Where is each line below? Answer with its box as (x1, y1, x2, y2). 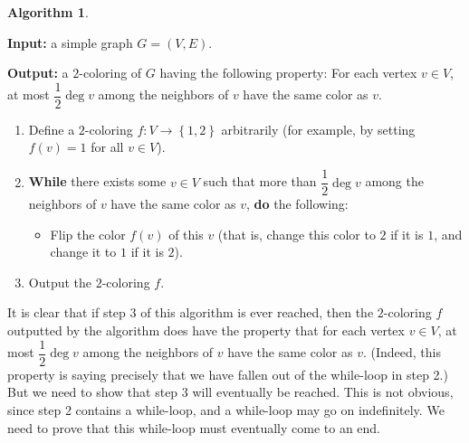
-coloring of (79, 63, 142, 82)
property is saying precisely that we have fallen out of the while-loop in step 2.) (7, 364, 448, 383)
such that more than (203, 172, 317, 191)
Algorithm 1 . (7, 3, 89, 21)
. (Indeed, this (362, 343, 441, 362)
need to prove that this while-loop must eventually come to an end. (7, 418, 381, 437)
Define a (28, 119, 75, 138)
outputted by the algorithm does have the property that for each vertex (7, 321, 405, 340)
